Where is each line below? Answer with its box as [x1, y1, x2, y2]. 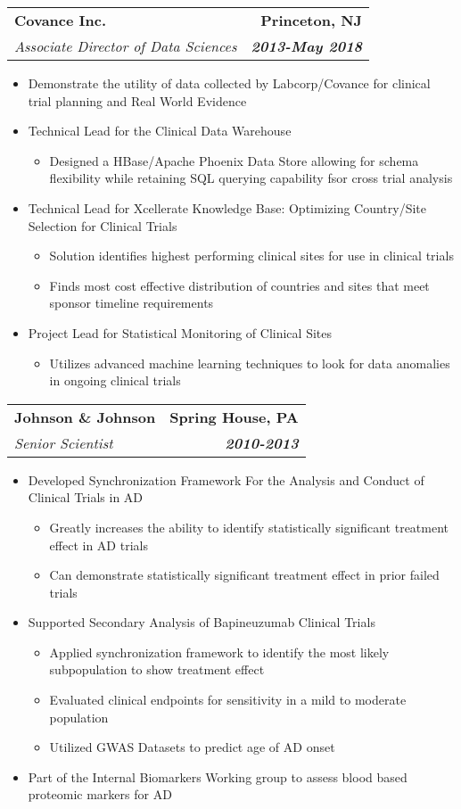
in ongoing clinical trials [49, 371, 181, 390]
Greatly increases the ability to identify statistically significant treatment [49, 517, 449, 536]
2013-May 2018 [251, 36, 363, 56]
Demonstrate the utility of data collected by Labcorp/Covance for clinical [28, 74, 431, 92]
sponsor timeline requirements [49, 293, 214, 312]
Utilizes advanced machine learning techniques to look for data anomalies [49, 353, 450, 372]
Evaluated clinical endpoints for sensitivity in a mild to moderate [49, 690, 407, 709]
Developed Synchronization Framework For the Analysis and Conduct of [28, 470, 424, 489]
